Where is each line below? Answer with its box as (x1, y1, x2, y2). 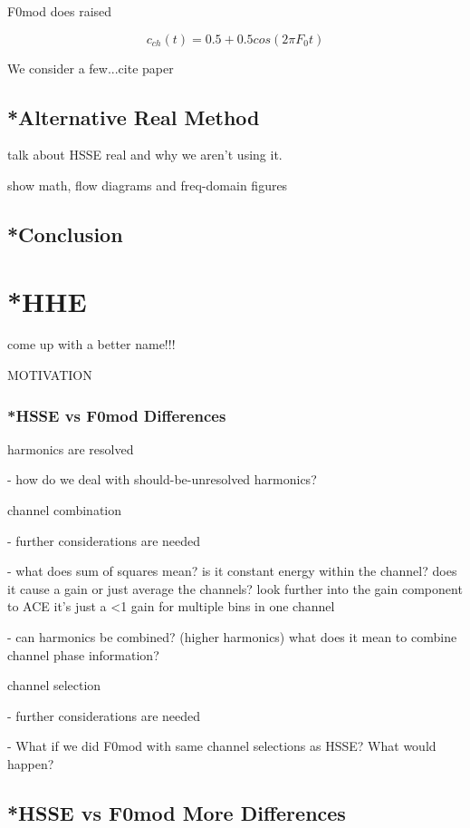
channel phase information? (7, 645, 159, 664)
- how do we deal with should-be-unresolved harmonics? (7, 470, 317, 489)
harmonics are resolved (7, 439, 134, 458)
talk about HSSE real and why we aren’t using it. (7, 145, 283, 164)
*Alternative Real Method (7, 102, 260, 131)
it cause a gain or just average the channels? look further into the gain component (7, 579, 463, 598)
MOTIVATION (7, 365, 92, 385)
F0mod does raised (7, 2, 112, 20)
